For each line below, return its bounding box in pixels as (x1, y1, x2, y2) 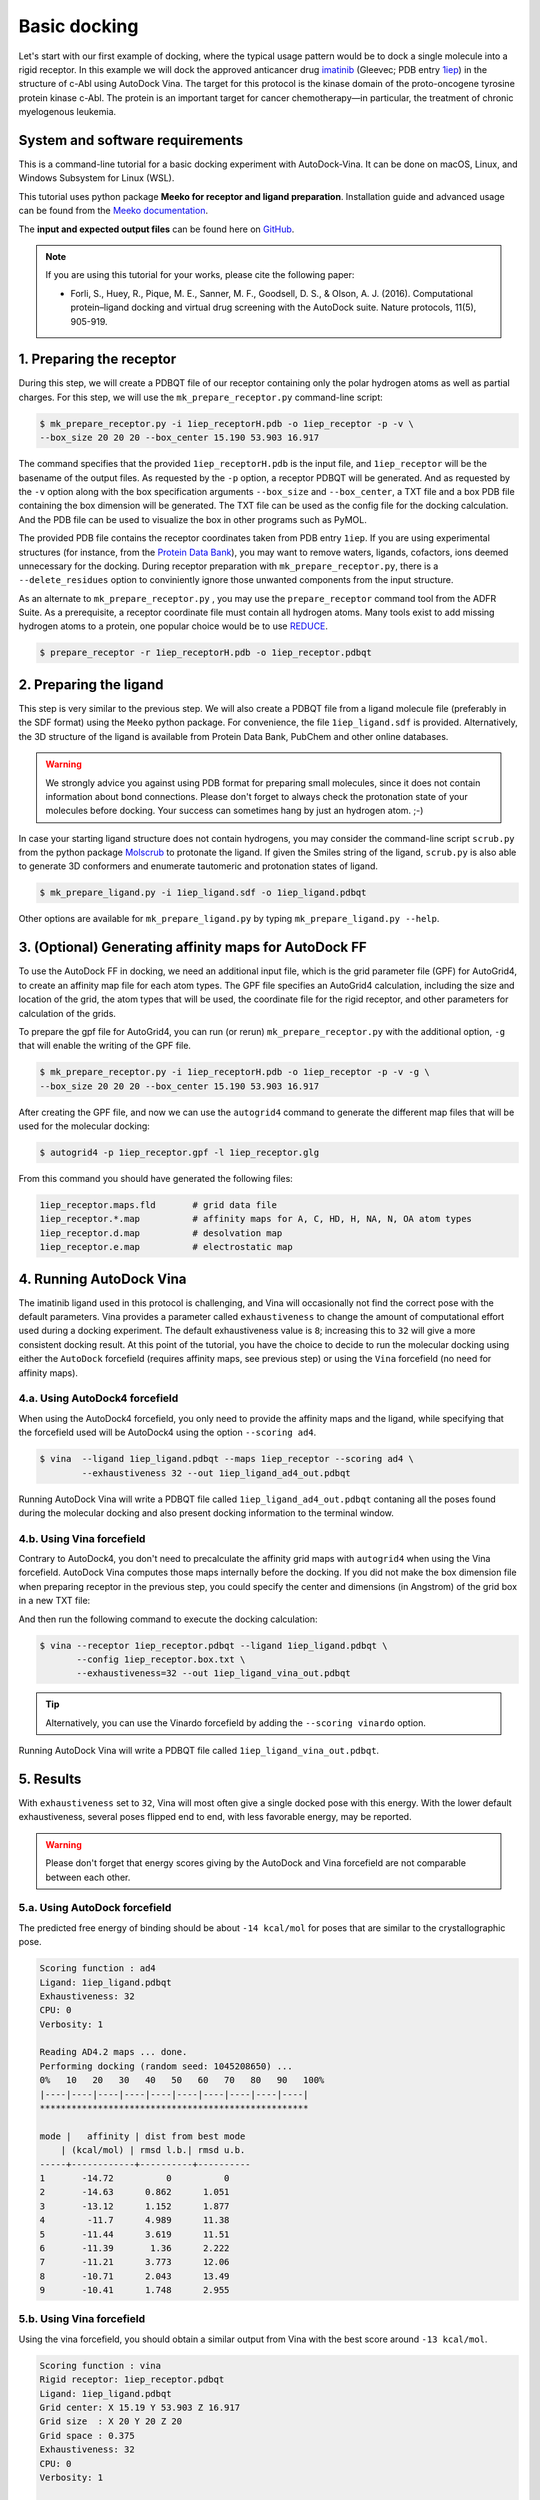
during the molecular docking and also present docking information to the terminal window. (18, 1506, 394, 1519)
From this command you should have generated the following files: (18, 1173, 294, 1185)
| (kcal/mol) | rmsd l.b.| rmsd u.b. (60, 2145, 246, 2156)
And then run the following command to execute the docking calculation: (18, 1613, 318, 1625)
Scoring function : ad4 (39, 1963, 157, 1974)
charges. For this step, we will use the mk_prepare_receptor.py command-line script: (18, 391, 384, 403)
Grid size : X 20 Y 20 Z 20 (39, 2416, 183, 2427)
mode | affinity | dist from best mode (39, 2130, 246, 2142)
